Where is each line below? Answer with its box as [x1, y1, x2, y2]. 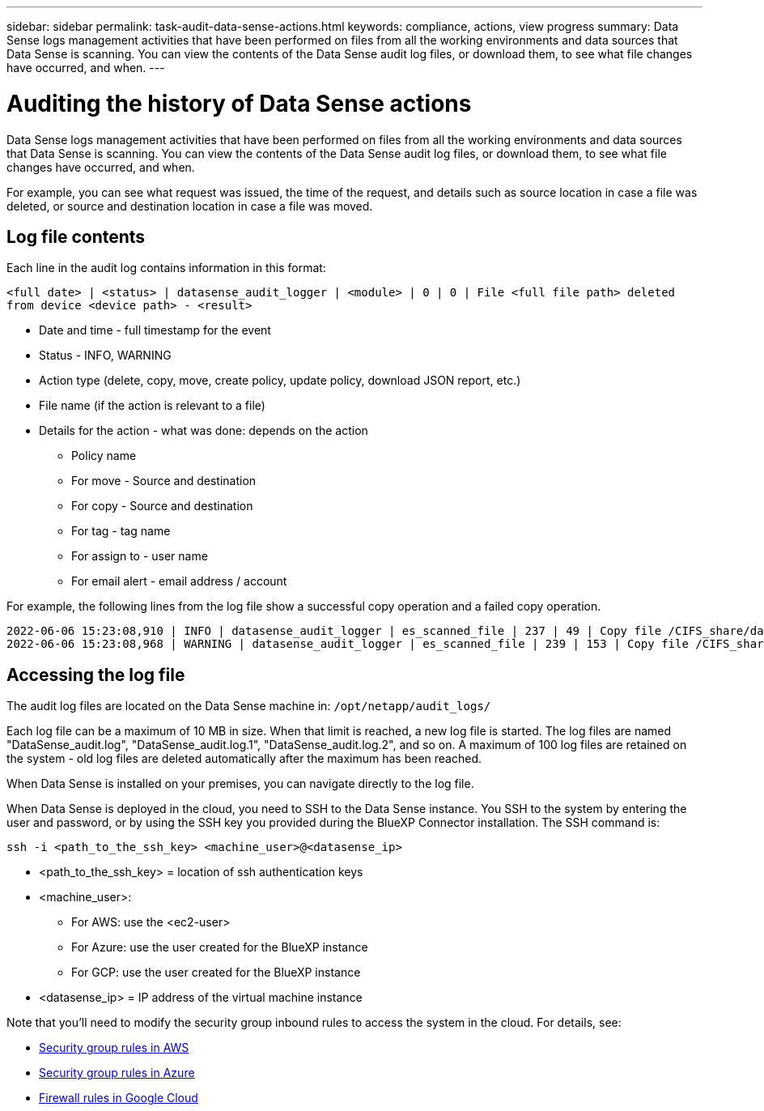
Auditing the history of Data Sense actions [6, 89, 472, 117]
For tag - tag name [71, 524, 171, 538]
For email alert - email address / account [71, 574, 287, 589]
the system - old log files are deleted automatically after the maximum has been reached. [6, 751, 482, 766]
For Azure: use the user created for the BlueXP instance [71, 940, 368, 955]
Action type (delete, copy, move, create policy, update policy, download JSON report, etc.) [39, 373, 521, 388]
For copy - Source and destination [71, 499, 253, 513]
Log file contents [6, 226, 146, 247]
